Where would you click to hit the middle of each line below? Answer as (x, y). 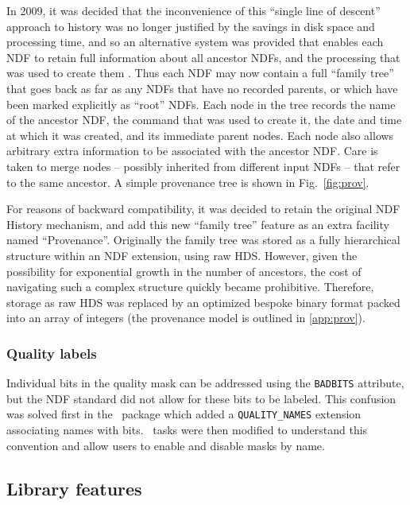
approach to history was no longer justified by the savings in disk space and (191, 26)
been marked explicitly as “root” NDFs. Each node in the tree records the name (201, 104)
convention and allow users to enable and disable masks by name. (166, 445)
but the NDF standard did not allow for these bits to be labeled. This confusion (201, 398)
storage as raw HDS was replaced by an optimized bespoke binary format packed (203, 302)
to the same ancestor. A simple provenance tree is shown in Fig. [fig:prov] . (188, 182)
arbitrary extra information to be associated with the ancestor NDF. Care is (192, 151)
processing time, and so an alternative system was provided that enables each (195, 42)
